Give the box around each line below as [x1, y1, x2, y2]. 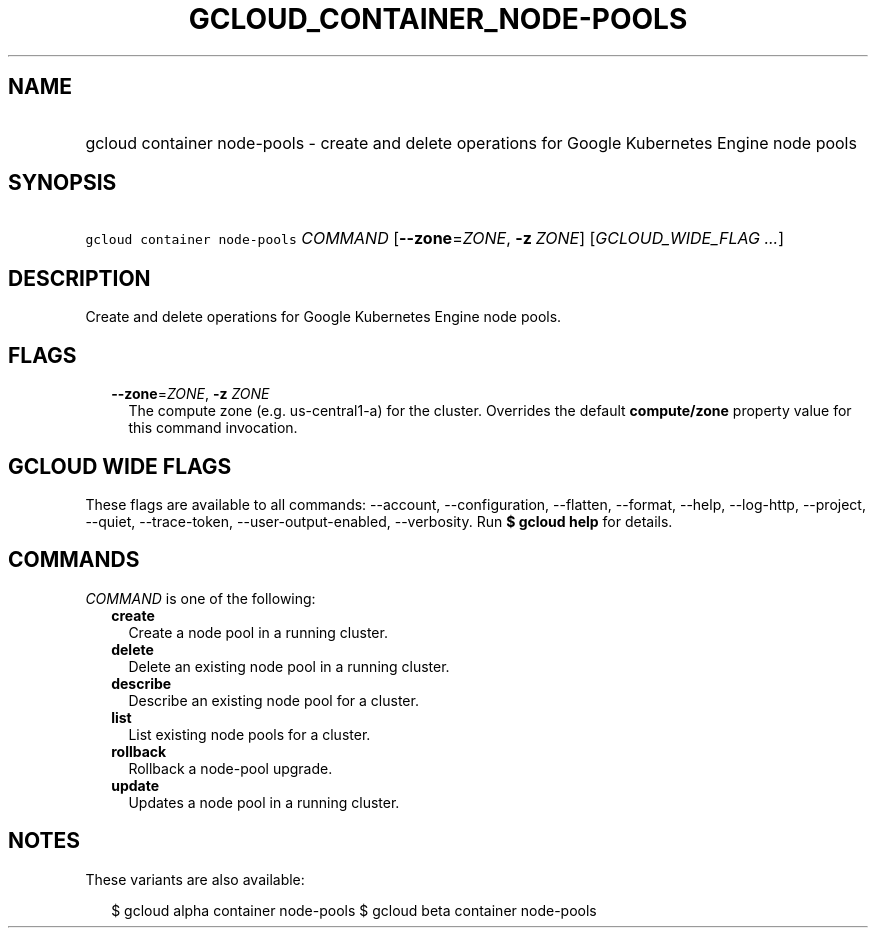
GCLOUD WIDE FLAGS [8, 453, 232, 479]
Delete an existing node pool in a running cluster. [128, 657, 450, 675]
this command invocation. [128, 419, 298, 437]
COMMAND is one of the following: [85, 589, 316, 607]
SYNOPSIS [8, 170, 117, 196]
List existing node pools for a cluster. [128, 725, 371, 743]
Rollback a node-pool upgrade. [128, 759, 333, 777]
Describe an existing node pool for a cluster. [128, 691, 419, 709]
